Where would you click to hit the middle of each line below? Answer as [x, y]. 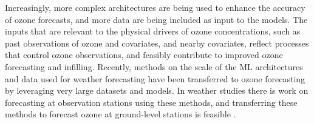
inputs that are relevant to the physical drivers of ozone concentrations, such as [153, 31]
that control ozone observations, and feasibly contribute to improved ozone [144, 55]
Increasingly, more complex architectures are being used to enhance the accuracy [155, 7]
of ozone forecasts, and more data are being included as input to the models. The [156, 19]
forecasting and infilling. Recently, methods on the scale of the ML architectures [154, 66]
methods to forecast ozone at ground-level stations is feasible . [121, 114]
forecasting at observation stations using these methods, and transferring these [151, 102]
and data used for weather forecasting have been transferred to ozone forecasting [155, 78]
